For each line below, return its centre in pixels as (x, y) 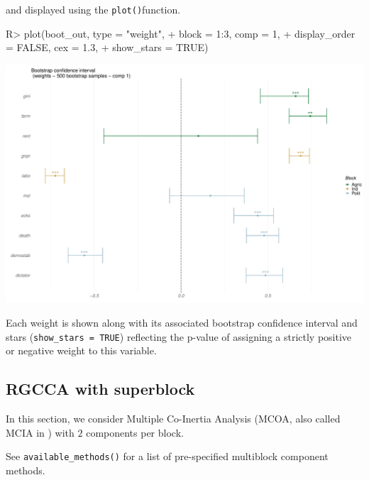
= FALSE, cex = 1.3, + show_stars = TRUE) (107, 47)
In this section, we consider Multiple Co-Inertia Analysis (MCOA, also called (173, 419)
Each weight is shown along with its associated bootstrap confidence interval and (182, 323)
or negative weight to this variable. (81, 350)
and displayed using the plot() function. (93, 9)
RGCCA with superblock (100, 389)
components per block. (135, 432)
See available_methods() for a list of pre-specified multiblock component (167, 456)
